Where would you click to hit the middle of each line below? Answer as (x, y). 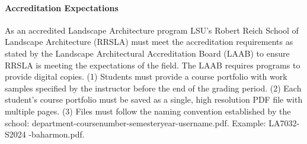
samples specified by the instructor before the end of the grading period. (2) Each (153, 88)
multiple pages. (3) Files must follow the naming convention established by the (148, 111)
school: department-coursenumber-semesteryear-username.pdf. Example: (135, 122)
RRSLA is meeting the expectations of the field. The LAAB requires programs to (153, 65)
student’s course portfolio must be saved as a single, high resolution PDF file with (154, 99)
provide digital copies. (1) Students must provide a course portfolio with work (146, 76)
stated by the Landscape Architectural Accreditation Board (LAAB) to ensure (147, 53)
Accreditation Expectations (62, 7)
